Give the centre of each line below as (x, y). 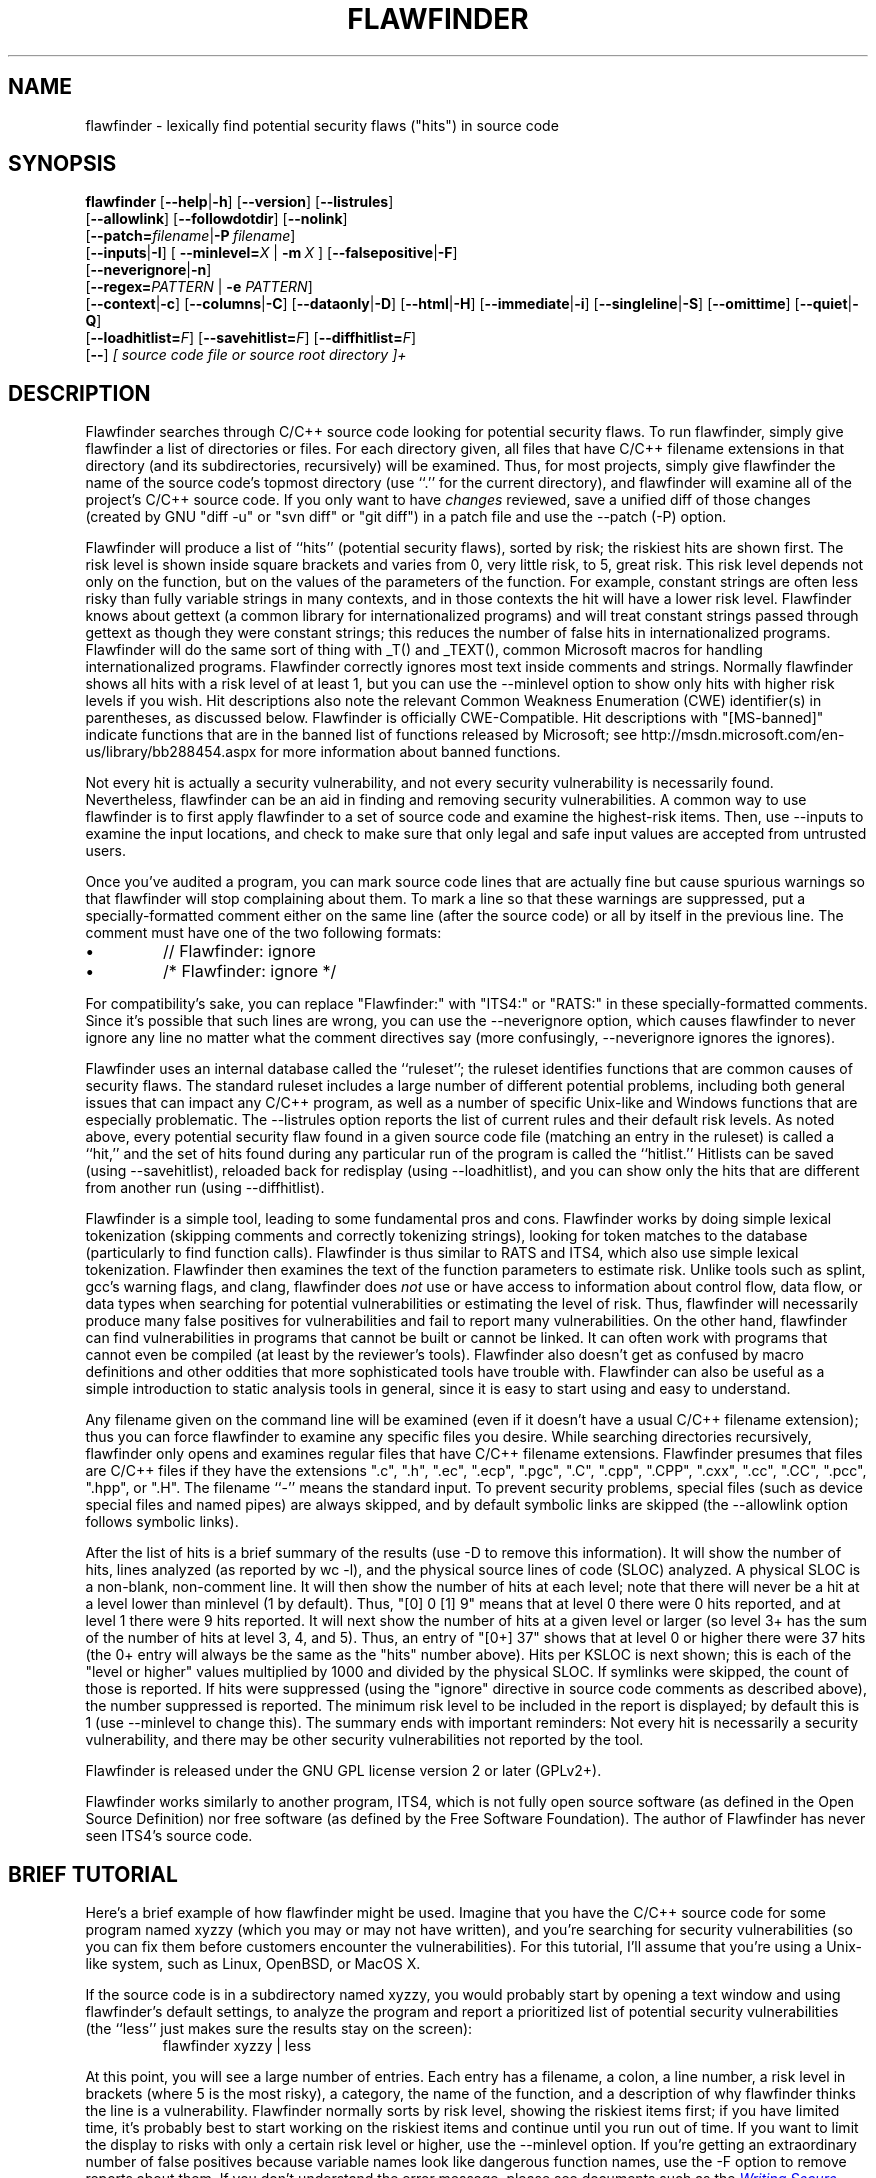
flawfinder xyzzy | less (237, 2046)
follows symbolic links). (162, 1522)
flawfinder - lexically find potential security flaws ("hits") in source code (322, 125)
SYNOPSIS (62, 164)
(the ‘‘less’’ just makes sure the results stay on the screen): (279, 2029)
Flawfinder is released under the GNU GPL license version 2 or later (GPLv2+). (343, 1771)
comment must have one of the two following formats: (263, 933)
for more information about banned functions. (410, 752)
